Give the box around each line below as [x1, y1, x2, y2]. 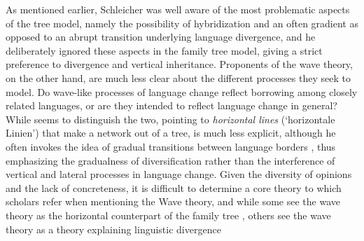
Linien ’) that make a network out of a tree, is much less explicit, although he [6, 125, 336, 140]
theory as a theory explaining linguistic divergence [6, 221, 221, 236]
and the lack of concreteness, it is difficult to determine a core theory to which [6, 180, 342, 195]
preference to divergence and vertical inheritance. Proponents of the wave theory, [6, 57, 353, 71]
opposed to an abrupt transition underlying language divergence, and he [6, 29, 316, 44]
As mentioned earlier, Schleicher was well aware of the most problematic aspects [6, 2, 350, 16]
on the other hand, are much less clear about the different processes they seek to [6, 70, 351, 85]
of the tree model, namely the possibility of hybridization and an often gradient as [6, 15, 358, 30]
